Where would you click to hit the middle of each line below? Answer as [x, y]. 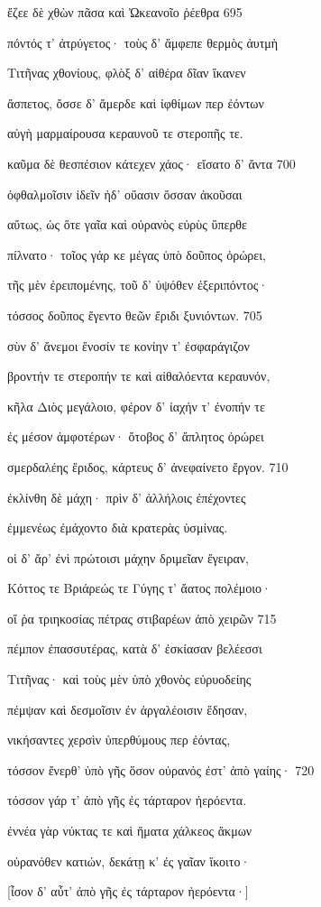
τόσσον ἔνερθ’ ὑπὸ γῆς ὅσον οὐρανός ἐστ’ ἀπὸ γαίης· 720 [161, 769]
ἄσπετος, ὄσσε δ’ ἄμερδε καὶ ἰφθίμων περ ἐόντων [136, 102]
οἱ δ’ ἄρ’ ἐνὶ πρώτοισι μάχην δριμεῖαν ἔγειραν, [128, 557]
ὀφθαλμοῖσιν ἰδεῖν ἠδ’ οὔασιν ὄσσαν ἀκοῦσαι [125, 194]
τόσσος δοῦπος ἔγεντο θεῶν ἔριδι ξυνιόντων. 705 [135, 315]
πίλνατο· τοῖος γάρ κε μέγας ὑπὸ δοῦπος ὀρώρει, [137, 254]
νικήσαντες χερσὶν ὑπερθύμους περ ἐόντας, [119, 740]
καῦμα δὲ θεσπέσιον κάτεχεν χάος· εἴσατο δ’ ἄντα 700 [151, 163]
